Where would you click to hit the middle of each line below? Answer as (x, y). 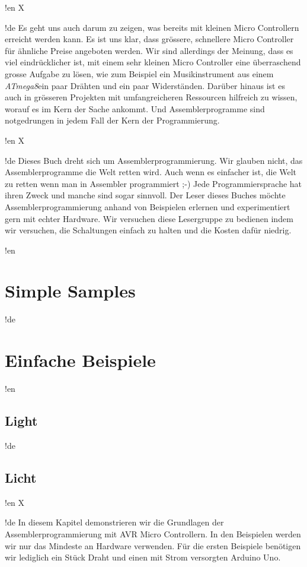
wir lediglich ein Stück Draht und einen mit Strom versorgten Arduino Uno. (143, 557)
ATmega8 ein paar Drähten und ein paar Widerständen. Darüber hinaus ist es (145, 85)
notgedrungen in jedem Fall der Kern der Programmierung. (112, 120)
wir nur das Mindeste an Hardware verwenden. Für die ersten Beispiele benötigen (153, 545)
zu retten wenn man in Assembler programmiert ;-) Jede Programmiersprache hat (153, 183)
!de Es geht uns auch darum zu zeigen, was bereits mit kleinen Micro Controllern (152, 27)
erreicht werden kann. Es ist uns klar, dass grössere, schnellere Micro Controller (149, 39)
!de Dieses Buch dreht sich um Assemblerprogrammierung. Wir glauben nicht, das (154, 160)
